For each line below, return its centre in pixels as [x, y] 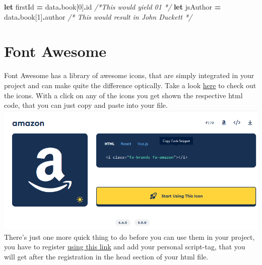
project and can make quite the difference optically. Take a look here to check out [130, 85]
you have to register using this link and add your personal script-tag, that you [125, 247]
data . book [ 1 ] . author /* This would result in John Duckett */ [98, 16]
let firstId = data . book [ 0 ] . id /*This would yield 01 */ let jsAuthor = [113, 7]
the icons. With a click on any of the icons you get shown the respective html [123, 95]
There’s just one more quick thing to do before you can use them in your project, [129, 237]
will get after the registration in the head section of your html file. [106, 256]
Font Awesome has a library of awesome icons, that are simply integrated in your [129, 75]
